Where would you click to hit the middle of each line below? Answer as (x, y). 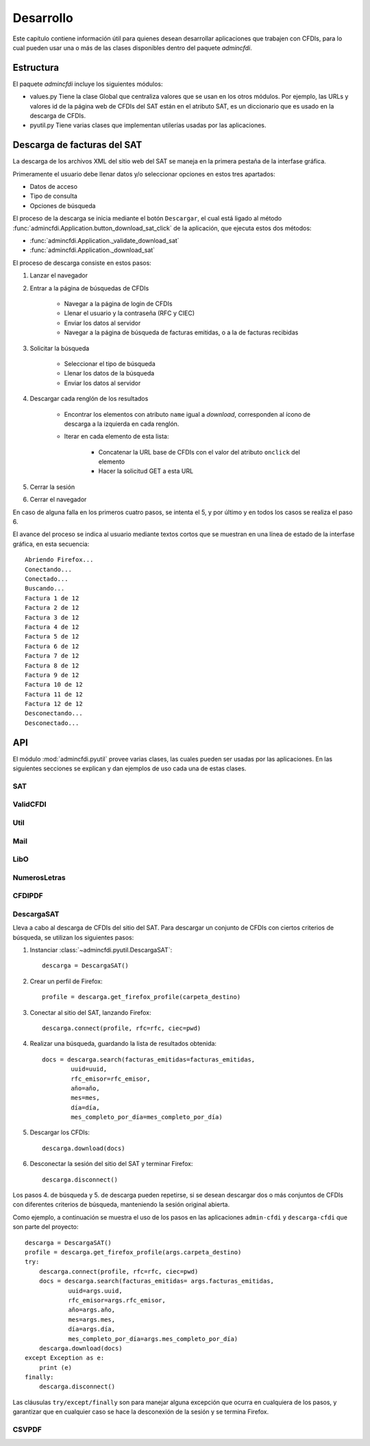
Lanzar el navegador (59, 275)
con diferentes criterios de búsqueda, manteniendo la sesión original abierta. (121, 1204)
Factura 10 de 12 (54, 685)
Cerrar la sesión (52, 487)
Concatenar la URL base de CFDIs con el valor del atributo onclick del (199, 452)
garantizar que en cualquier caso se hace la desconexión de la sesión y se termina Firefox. (141, 1412)
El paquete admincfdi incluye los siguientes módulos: (88, 84)
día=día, (85, 1108)
